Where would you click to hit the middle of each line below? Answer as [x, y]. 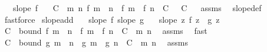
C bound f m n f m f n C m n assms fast [106, 31]
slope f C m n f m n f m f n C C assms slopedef [137, 8]
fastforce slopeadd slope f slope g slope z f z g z [112, 19]
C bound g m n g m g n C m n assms [96, 42]
